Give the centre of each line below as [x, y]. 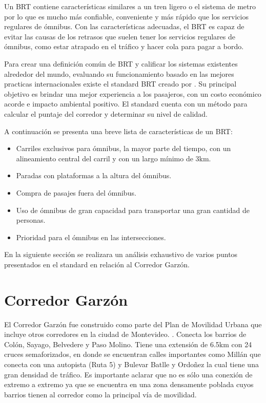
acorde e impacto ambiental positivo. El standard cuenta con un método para [126, 104]
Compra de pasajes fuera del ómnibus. [76, 192]
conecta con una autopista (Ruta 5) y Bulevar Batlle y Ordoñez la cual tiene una [131, 364]
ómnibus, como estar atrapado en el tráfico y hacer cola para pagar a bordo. [124, 46]
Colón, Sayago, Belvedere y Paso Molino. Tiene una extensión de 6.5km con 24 [128, 344]
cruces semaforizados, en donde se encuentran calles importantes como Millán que [132, 354]
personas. [31, 220]
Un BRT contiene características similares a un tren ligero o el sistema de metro [130, 6]
